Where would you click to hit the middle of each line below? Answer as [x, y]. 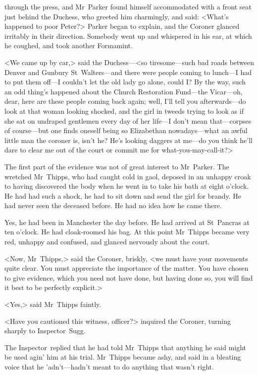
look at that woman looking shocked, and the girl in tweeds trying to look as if [124, 111]
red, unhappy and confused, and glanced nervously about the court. [107, 242]
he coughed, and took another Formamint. [69, 45]
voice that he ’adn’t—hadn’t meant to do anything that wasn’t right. [109, 367]
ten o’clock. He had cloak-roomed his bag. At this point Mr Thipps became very [127, 232]
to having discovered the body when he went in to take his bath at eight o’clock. [127, 186]
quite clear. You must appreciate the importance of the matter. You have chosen [127, 268]
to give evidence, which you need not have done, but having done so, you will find [129, 277]
